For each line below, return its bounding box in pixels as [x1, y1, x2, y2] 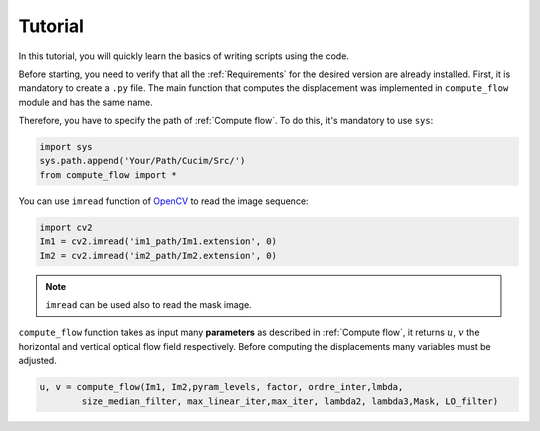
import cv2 [39, 221, 93, 233]
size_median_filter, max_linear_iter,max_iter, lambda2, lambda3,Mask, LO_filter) [81, 395, 499, 407]
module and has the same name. [18, 96, 154, 108]
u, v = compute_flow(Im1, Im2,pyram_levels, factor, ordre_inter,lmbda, [39, 381, 404, 393]
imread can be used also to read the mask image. [45, 299, 252, 310]
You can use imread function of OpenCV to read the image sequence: [18, 195, 309, 207]
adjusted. [18, 355, 57, 367]
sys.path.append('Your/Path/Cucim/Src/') [39, 155, 246, 167]
